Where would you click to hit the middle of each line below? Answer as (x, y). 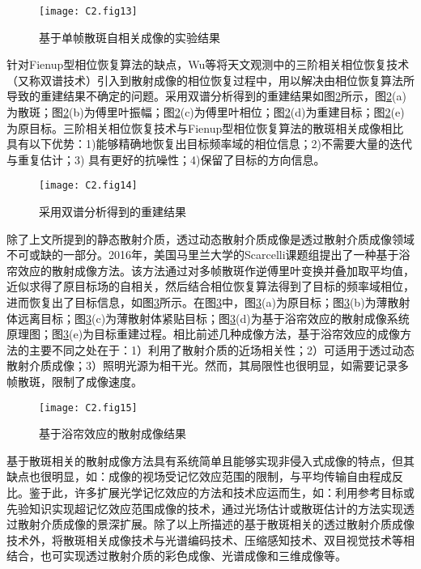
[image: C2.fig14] (88, 186)
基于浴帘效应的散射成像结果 (113, 433)
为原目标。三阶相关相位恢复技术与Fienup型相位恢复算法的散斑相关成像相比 (205, 127)
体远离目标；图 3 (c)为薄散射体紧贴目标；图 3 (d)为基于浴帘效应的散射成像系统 (208, 318)
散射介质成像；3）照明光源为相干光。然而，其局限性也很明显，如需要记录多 (208, 365)
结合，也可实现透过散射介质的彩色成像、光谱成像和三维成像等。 (176, 556)
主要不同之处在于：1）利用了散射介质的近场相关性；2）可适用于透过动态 (221, 349)
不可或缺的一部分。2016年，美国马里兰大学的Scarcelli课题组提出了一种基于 (203, 255)
